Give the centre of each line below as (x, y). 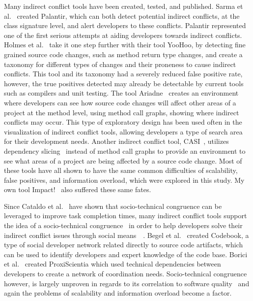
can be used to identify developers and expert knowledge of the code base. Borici (126, 254)
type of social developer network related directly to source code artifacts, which (124, 245)
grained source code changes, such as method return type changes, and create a (123, 54)
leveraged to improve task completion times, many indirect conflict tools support (126, 216)
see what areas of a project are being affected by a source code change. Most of (123, 160)
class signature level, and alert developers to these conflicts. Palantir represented (125, 25)
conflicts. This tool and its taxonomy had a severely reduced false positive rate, (123, 74)
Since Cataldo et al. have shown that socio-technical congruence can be (113, 206)
